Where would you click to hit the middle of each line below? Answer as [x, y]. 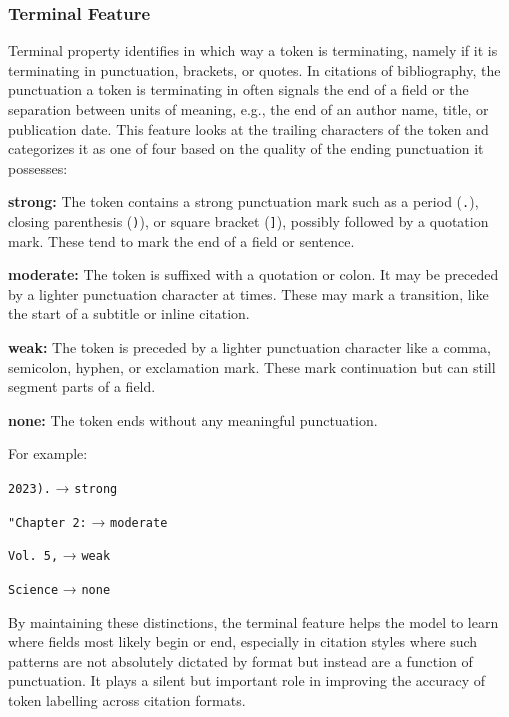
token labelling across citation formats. [127, 700]
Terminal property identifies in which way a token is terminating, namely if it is [253, 50]
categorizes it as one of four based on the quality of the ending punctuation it [246, 148]
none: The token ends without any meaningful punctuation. [193, 419]
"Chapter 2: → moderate [88, 520]
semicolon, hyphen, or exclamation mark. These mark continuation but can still [252, 366]
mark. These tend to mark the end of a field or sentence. [181, 240]
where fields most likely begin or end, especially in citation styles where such [243, 641]
